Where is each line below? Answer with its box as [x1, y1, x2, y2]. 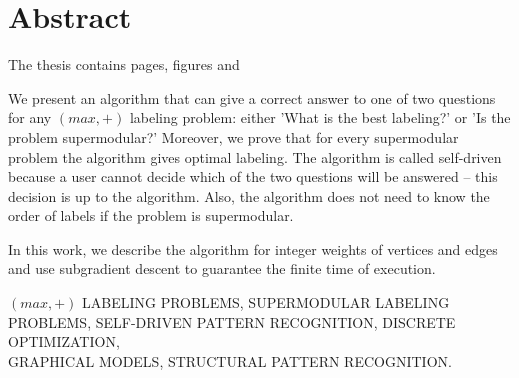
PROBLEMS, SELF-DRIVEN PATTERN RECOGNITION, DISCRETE [8, 311, 456, 332]
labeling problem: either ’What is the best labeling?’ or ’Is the [129, 107, 511, 128]
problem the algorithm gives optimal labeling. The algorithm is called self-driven [8, 146, 502, 167]
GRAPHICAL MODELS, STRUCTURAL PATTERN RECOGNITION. [8, 350, 452, 371]
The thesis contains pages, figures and [8, 54, 240, 75]
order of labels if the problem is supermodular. [8, 205, 294, 226]
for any [8, 107, 52, 128]
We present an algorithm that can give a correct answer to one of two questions [8, 87, 496, 108]
